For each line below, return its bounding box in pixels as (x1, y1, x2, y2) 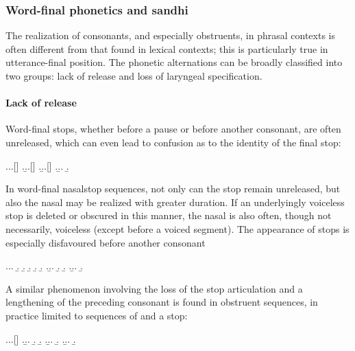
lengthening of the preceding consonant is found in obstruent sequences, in (5, 295, 318, 309)
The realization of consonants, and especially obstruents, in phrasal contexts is (5, 28, 336, 43)
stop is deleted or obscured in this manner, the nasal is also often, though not (5, 208, 332, 223)
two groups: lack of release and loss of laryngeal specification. (5, 69, 262, 82)
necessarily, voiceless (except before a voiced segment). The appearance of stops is (5, 221, 350, 236)
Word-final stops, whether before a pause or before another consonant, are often (5, 122, 341, 136)
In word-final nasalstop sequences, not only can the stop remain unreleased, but (5, 181, 341, 196)
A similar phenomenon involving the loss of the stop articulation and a (5, 281, 303, 295)
